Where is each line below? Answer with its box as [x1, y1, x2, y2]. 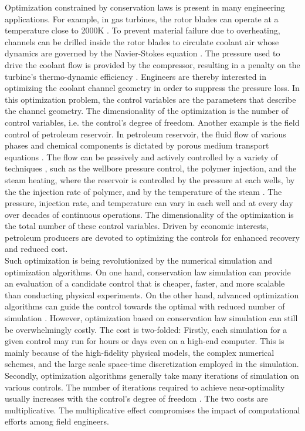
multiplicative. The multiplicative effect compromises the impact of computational [5, 403, 300, 416]
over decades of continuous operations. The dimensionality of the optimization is [5, 208, 294, 220]
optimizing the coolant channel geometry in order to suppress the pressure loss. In [5, 82, 300, 94]
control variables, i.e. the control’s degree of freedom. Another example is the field [5, 116, 300, 128]
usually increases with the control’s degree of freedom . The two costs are [5, 392, 268, 405]
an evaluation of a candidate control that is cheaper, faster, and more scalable [5, 277, 285, 289]
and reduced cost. [5, 243, 68, 255]
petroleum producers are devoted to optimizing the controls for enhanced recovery [5, 231, 300, 243]
